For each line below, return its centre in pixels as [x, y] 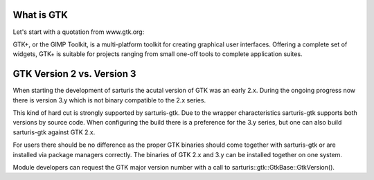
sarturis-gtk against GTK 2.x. [54, 132]
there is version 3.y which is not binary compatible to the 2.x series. [109, 100]
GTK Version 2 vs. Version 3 [74, 74]
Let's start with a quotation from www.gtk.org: [79, 32]
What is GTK [41, 15]
